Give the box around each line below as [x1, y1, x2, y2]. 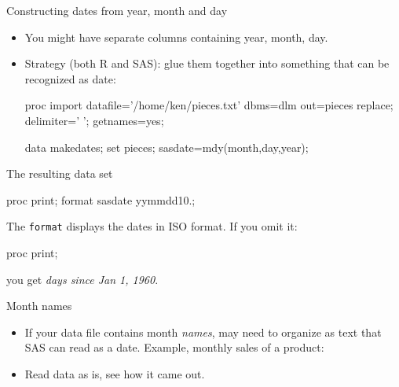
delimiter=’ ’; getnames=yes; [24, 112, 164, 128]
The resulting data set [6, 165, 113, 182]
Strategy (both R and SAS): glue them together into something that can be [24, 55, 390, 72]
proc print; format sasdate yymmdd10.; [6, 191, 196, 208]
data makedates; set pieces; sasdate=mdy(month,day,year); [24, 138, 309, 155]
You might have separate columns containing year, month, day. [24, 28, 328, 45]
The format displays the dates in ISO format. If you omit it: [6, 218, 298, 234]
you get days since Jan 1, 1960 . [6, 271, 159, 287]
